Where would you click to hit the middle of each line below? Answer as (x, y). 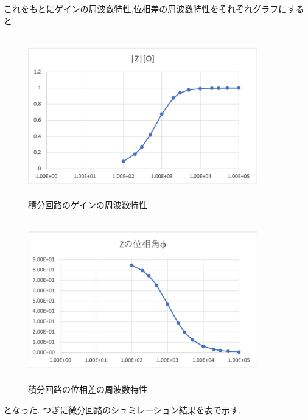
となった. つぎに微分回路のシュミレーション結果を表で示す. (122, 409)
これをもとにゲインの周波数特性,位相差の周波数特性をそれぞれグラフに (145, 9)
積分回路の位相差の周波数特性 (88, 389)
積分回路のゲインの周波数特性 (88, 205)
